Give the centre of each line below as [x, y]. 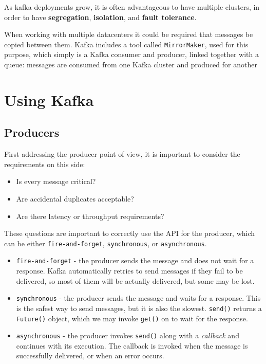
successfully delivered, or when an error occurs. [90, 356]
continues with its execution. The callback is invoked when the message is [132, 345]
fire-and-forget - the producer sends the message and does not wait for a [135, 260]
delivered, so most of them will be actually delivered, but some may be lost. [135, 280]
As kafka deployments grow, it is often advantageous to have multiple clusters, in [132, 7]
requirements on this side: [45, 164]
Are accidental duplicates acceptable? [75, 198]
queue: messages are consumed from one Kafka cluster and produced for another [131, 65]
